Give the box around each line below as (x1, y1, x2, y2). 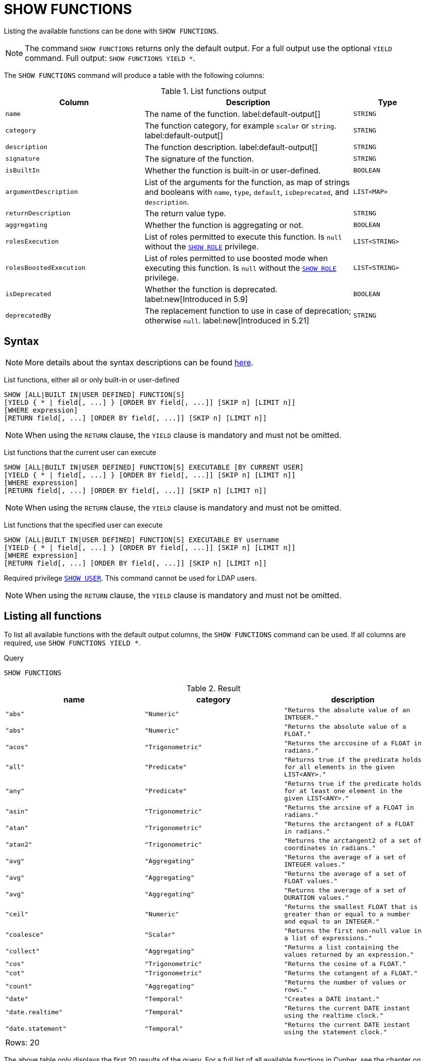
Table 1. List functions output (160, 86, 267, 96)
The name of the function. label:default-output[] (144, 109, 321, 119)
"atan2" (5, 840, 32, 848)
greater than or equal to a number (284, 910, 410, 918)
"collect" (5, 947, 40, 955)
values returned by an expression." (284, 951, 414, 959)
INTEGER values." (284, 861, 346, 869)
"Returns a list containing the (284, 944, 399, 951)
